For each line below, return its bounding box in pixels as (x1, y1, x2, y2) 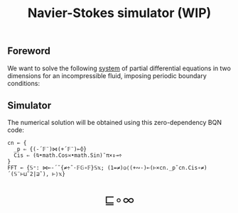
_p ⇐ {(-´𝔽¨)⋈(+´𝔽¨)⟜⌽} (13, 146, 87, 153)
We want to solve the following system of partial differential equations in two (7, 64, 231, 72)
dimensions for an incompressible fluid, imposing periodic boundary (7, 71, 207, 80)
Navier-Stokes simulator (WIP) (27, 5, 212, 21)
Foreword (7, 45, 51, 58)
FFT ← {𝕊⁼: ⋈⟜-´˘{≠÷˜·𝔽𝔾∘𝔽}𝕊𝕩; (7, 165, 104, 172)
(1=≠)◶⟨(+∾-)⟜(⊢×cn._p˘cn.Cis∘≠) (107, 165, 207, 172)
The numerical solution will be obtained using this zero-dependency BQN (7, 119, 222, 127)
